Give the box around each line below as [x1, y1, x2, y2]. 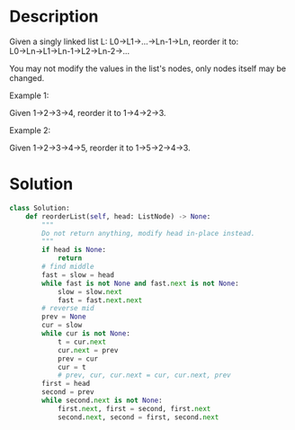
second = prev [41, 388, 94, 397]
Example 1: [9, 90, 49, 101]
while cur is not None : [41, 329, 130, 338]
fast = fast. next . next [57, 295, 143, 305]
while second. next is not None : [41, 396, 164, 405]
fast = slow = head [41, 270, 115, 280]
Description [9, 6, 99, 27]
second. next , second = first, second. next [57, 412, 219, 422]
